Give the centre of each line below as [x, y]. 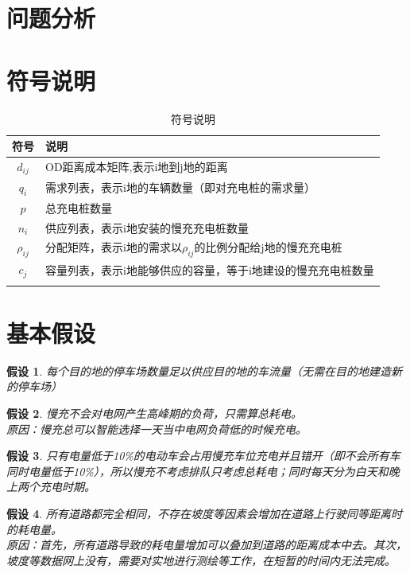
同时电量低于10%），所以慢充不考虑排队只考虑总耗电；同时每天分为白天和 [197, 471]
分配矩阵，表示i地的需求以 [114, 247]
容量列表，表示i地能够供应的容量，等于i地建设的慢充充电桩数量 [210, 269]
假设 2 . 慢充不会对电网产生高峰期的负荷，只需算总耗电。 [154, 413]
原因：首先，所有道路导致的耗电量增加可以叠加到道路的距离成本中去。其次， [207, 545]
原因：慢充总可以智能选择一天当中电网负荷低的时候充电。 [157, 429]
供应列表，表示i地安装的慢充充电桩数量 [147, 227]
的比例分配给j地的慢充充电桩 [268, 247]
